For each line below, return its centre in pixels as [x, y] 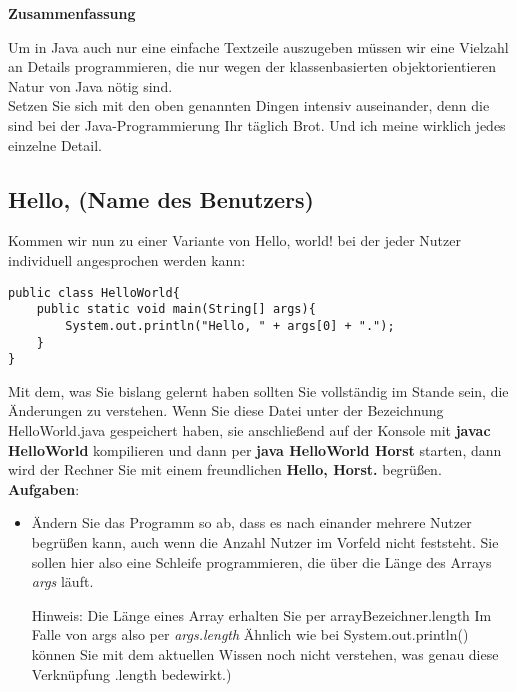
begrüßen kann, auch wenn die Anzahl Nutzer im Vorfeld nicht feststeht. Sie [265, 541]
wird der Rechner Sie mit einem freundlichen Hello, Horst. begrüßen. [225, 469]
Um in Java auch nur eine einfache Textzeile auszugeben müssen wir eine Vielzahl [258, 46]
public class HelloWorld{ [94, 292]
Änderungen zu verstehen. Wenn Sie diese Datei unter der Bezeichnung [226, 410]
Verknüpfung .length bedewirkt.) [131, 673]
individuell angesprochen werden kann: [127, 259]
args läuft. [62, 581]
